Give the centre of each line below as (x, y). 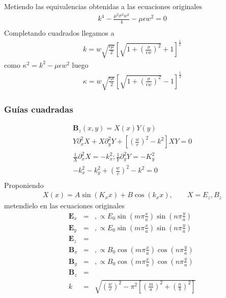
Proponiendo (24, 185)
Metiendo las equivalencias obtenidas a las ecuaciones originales (103, 6)
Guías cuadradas (39, 109)
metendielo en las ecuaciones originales (64, 206)
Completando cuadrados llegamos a (59, 33)
